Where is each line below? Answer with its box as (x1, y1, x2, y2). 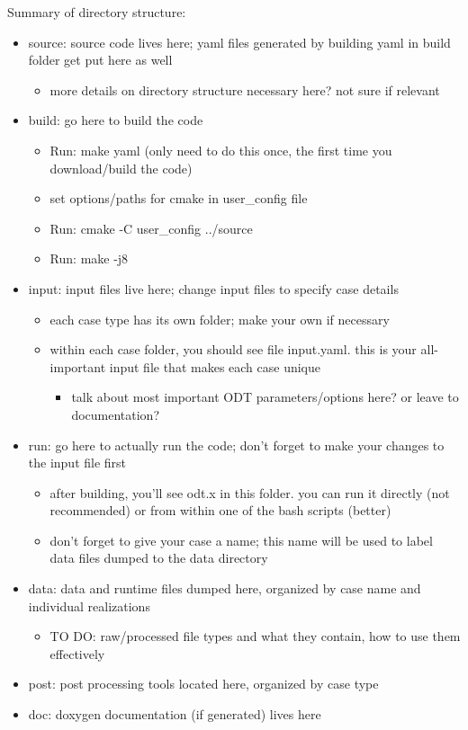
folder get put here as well (28, 50, 173, 69)
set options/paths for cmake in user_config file (49, 189, 308, 208)
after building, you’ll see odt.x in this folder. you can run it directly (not (49, 483, 450, 502)
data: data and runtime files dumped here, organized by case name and (28, 579, 421, 598)
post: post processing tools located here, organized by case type (28, 674, 379, 693)
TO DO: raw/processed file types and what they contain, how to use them (49, 627, 461, 645)
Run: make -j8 (49, 249, 129, 268)
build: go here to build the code (28, 111, 203, 129)
